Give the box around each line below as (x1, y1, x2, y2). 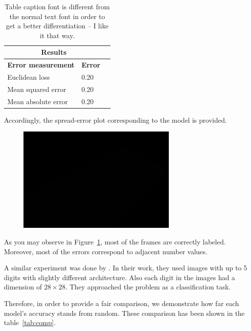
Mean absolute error (7, 96, 68, 106)
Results (41, 47, 67, 57)
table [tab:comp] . (4, 317, 56, 328)
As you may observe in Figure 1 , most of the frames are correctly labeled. (4, 237, 226, 247)
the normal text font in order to (9, 11, 105, 21)
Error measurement (7, 60, 75, 70)
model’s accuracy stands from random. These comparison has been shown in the (4, 308, 245, 318)
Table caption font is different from (4, 1, 110, 11)
